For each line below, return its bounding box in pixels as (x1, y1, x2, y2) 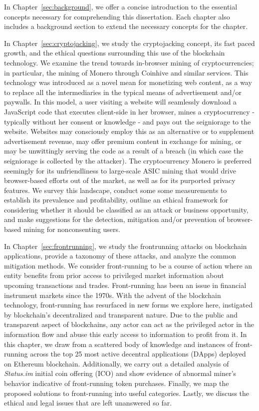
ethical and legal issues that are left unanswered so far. (4, 397, 172, 408)
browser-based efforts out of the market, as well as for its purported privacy (4, 175, 236, 185)
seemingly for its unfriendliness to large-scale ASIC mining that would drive (4, 165, 236, 175)
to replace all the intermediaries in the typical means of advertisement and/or (4, 86, 242, 97)
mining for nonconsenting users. (23, 224, 120, 234)
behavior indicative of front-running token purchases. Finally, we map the (4, 377, 229, 388)
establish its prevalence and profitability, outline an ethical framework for (4, 194, 229, 205)
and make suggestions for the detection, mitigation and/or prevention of (4, 214, 225, 224)
